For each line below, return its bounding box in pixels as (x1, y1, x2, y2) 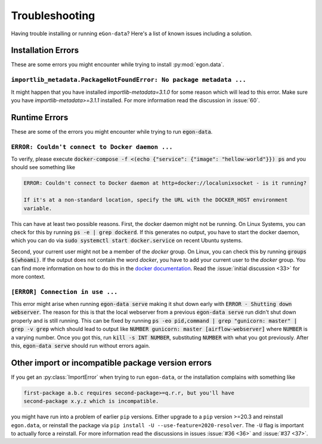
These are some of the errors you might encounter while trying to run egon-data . (11, 128, 213, 135)
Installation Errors (11, 45, 79, 56)
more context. (11, 272, 46, 280)
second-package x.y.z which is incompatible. (23, 398, 159, 405)
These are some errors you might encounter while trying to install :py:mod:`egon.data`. (11, 61, 224, 68)
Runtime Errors (11, 112, 69, 123)
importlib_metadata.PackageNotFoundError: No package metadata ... (11, 76, 247, 84)
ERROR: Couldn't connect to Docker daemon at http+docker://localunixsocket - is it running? (23, 180, 307, 186)
